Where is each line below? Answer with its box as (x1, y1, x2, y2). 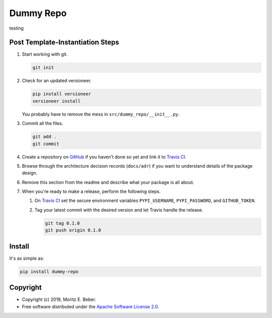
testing (9, 25, 24, 31)
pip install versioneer (32, 91, 92, 97)
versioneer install (32, 98, 81, 104)
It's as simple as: (9, 255, 44, 261)
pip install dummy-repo (20, 269, 79, 274)
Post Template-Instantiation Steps (9, 38, 119, 47)
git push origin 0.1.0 (45, 228, 101, 233)
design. (22, 170, 38, 176)
